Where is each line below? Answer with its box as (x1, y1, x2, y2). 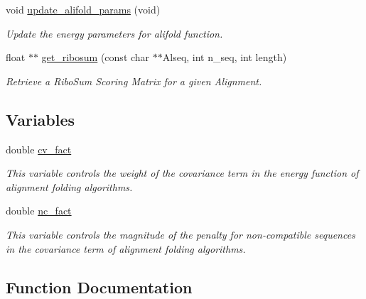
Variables (6, 108, 75, 130)
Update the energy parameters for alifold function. (6, 26, 223, 40)
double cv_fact (6, 141, 72, 156)
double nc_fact (6, 203, 72, 218)
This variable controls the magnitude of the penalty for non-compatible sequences (6, 227, 355, 241)
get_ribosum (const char (41, 50, 150, 65)
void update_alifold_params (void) (6, 2, 161, 16)
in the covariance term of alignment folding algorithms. (6, 241, 246, 256)
